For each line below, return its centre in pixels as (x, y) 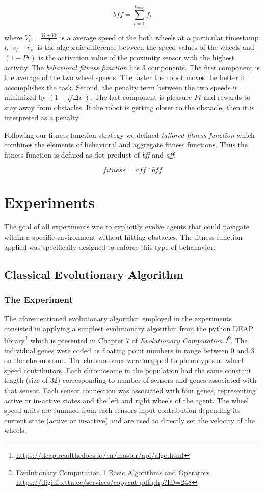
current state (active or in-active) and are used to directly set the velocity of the (129, 420)
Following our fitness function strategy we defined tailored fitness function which (129, 134)
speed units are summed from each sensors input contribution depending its (122, 410)
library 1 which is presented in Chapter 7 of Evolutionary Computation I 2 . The (126, 340)
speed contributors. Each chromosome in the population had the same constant (128, 370)
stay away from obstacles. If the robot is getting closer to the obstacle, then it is (129, 107)
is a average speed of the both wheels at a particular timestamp (159, 37)
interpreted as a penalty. (42, 117)
